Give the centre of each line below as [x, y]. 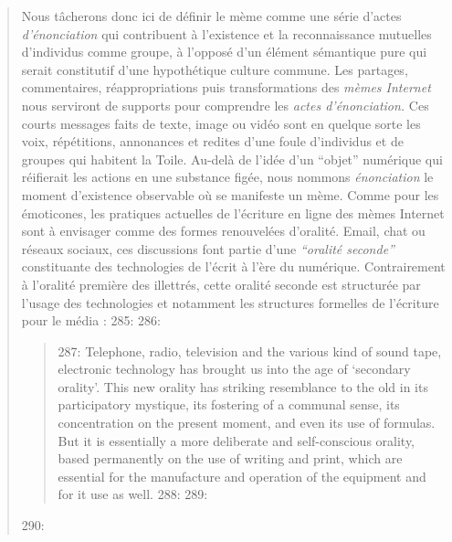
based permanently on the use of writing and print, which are [230, 458]
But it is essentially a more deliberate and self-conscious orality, [237, 440]
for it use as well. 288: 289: [133, 494]
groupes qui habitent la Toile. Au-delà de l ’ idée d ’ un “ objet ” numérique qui [232, 159]
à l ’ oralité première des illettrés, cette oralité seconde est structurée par [221, 284]
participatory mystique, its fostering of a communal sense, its [229, 404]
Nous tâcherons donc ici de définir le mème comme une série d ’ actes [211, 16]
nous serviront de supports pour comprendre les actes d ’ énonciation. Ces [225, 105]
